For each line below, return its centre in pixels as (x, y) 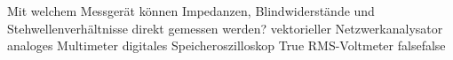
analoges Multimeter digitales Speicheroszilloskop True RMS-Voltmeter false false (226, 45)
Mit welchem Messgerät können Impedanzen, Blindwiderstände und (191, 11)
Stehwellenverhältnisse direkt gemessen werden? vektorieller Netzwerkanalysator (225, 28)
